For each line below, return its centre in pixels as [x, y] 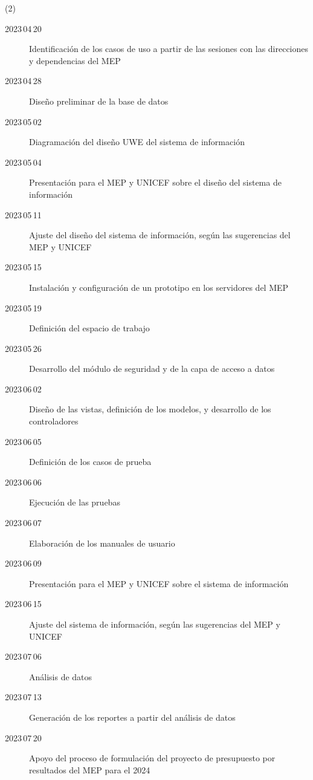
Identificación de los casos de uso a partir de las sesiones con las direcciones [169, 49]
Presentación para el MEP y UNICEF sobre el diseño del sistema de [155, 182]
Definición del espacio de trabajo [89, 328]
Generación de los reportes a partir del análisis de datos [132, 717]
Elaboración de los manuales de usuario [102, 543]
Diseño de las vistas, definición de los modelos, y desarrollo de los [150, 409]
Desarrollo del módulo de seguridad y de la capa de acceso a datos [152, 369]
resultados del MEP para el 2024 [90, 769]
